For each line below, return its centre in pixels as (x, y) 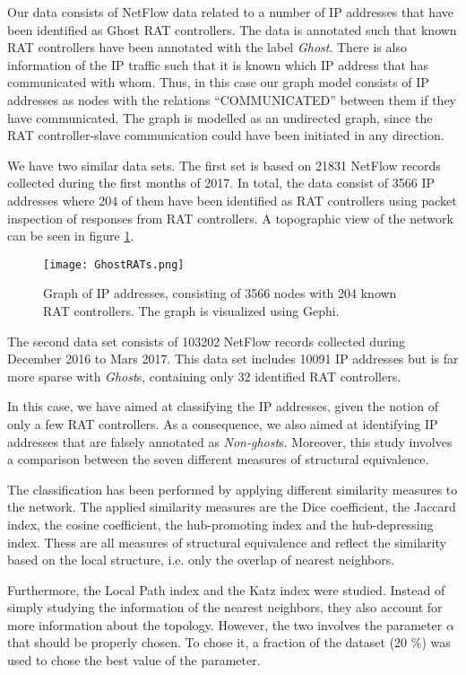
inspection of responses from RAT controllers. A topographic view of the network (230, 218)
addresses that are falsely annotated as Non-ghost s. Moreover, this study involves (230, 441)
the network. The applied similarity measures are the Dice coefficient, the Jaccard (232, 507)
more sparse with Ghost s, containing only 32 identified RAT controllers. (204, 376)
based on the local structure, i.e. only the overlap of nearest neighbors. (201, 560)
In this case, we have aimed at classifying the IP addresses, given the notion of (223, 406)
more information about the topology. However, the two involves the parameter (225, 624)
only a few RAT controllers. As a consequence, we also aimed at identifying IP (223, 423)
